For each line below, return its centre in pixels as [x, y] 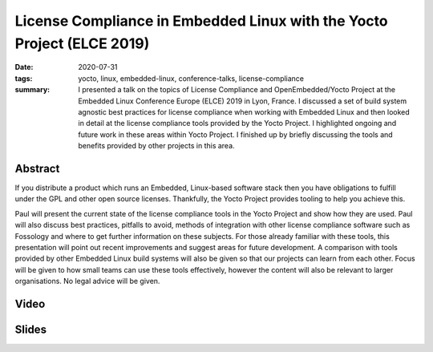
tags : [24, 78]
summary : [32, 90]
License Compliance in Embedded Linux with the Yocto [201, 21]
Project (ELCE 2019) [82, 43]
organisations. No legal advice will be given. [87, 281]
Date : [24, 67]
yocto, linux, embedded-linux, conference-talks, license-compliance [191, 78]
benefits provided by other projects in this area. [157, 146]
